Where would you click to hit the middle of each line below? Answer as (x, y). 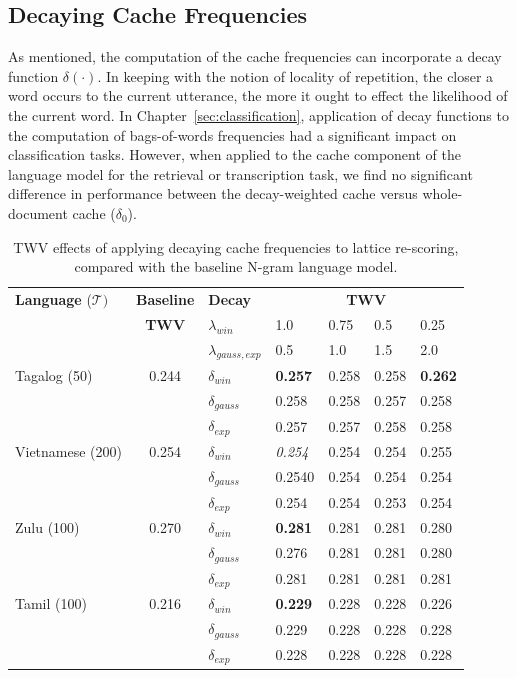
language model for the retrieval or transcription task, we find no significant (240, 173)
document (38, 212)
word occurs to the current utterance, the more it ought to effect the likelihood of (258, 95)
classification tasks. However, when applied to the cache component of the (234, 154)
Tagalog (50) (54, 374)
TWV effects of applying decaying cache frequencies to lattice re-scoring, (236, 246)
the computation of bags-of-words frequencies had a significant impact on (232, 134)
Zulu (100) (47, 527)
